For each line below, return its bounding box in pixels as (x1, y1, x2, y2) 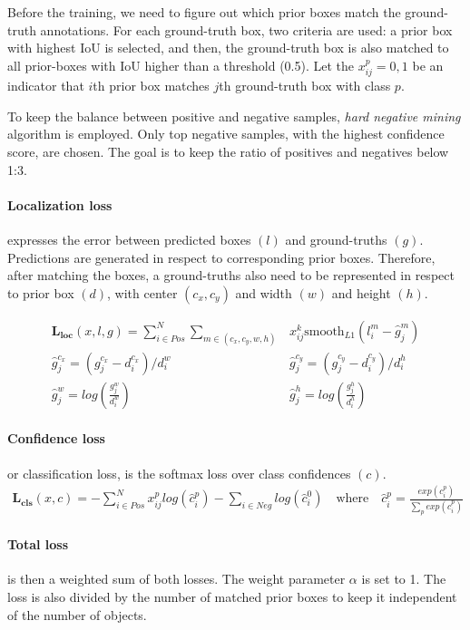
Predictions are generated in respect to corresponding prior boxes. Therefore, (7, 247, 436, 267)
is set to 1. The (361, 569, 446, 588)
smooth (304, 325, 345, 338)
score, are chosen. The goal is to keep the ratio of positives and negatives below (7, 141, 449, 160)
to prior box (7, 283, 74, 302)
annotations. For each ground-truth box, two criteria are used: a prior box (40, 20, 453, 39)
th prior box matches (93, 76, 210, 95)
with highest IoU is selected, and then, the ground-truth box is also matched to (7, 38, 449, 57)
